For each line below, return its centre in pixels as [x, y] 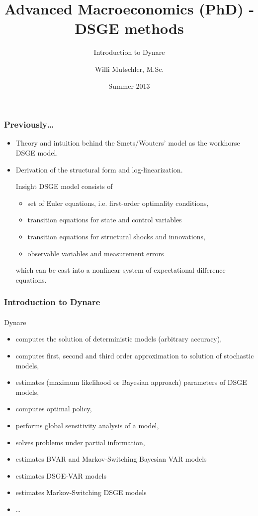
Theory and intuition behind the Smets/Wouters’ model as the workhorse [128, 143]
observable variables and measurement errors [96, 253]
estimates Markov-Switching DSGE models [81, 492]
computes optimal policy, [54, 409]
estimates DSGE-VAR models [61, 475]
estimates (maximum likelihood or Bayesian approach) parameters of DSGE [131, 382]
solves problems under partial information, [80, 442]
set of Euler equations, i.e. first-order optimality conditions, [118, 203]
